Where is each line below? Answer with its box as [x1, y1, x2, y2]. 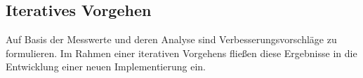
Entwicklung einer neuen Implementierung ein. [6, 59, 206, 74]
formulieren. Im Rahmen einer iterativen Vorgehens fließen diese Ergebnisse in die [6, 45, 357, 60]
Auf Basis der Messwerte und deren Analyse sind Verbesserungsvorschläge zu [6, 32, 337, 47]
